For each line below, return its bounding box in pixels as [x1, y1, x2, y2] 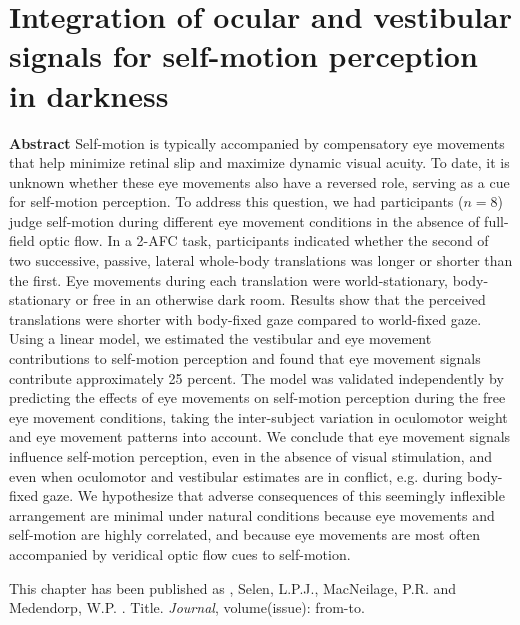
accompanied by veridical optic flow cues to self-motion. [9, 543, 351, 564]
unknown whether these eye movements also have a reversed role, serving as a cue [9, 171, 510, 192]
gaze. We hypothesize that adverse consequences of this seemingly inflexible [42, 485, 505, 506]
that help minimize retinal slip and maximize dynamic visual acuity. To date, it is [9, 152, 510, 173]
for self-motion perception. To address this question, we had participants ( [9, 191, 464, 212]
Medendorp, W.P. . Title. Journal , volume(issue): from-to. [9, 597, 365, 618]
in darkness [9, 74, 169, 115]
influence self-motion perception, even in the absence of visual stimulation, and [9, 446, 492, 466]
